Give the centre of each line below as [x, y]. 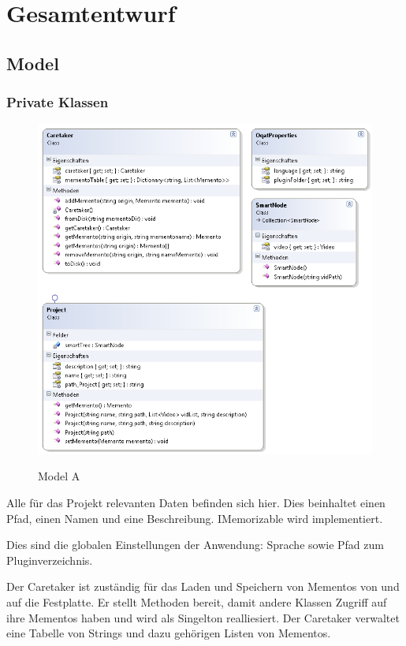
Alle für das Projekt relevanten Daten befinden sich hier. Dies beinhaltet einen [196, 503]
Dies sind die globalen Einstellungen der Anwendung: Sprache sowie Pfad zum [195, 545]
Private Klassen [58, 102]
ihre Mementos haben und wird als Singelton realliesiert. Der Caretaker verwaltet [203, 617]
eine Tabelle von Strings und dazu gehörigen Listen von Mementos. [169, 633]
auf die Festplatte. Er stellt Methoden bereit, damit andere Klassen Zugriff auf [197, 602]
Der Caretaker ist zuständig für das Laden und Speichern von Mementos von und [203, 586]
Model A [59, 476]
